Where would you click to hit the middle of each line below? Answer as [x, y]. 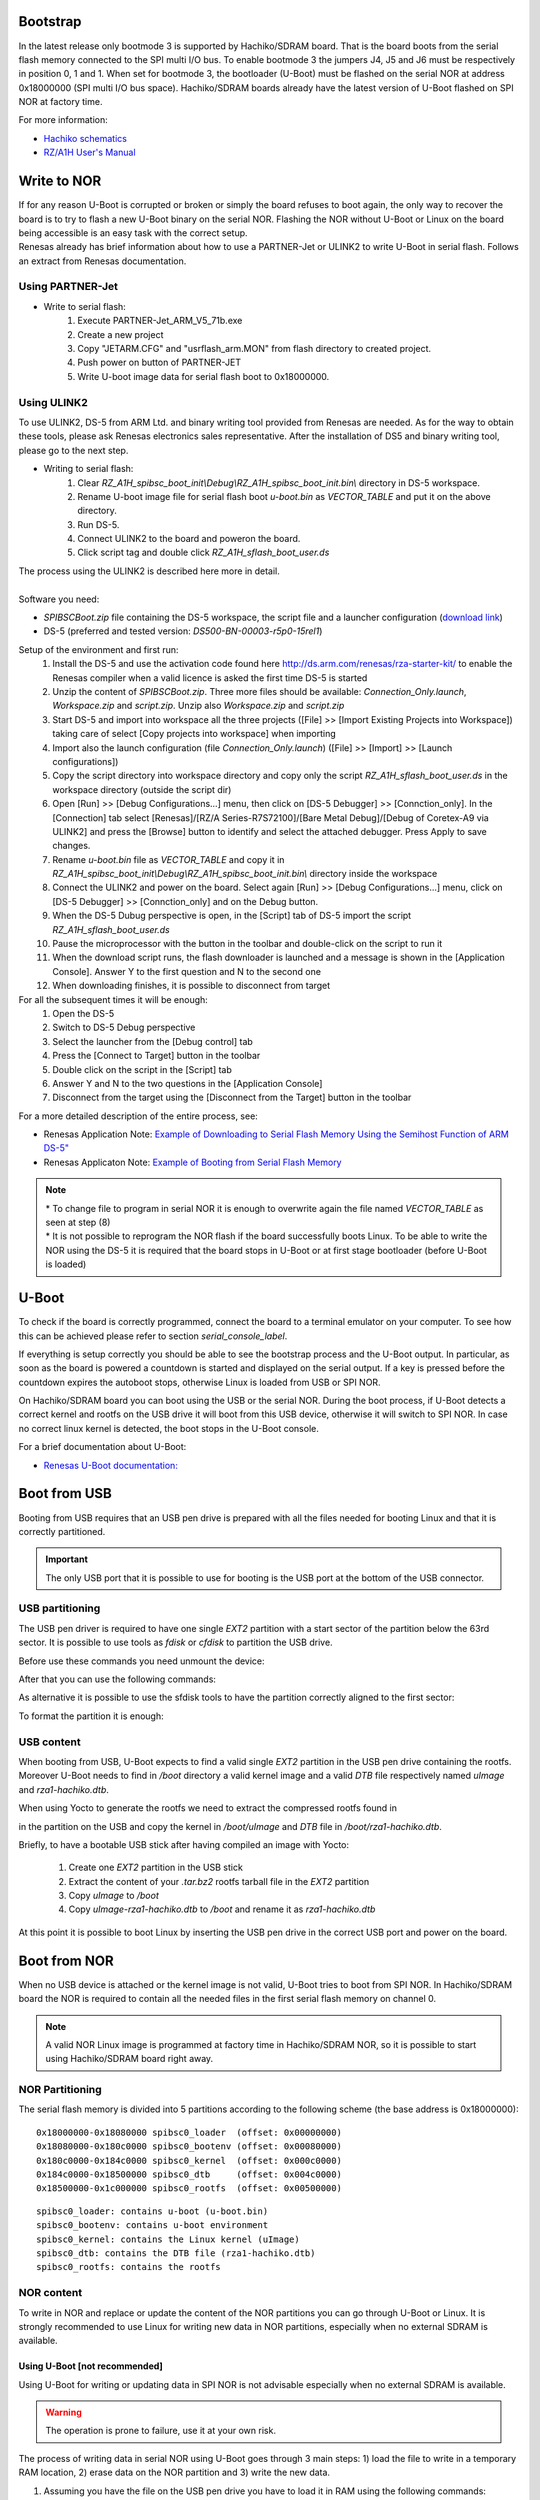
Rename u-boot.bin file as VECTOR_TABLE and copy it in [168, 859]
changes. [71, 846]
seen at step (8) [78, 1222]
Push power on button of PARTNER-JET [159, 362]
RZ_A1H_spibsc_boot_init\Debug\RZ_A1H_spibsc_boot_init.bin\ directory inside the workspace [245, 874]
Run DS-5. [98, 524]
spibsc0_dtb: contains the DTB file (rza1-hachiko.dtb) [176, 2253]
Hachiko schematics [85, 138]
